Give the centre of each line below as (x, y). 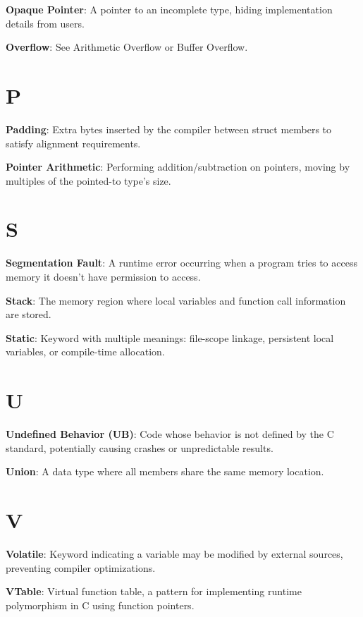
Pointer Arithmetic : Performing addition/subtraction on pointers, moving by (178, 167)
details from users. (45, 23)
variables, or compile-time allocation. (85, 352)
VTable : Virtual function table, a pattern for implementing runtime (154, 591)
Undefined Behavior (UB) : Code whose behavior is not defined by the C (170, 434)
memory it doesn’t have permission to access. (103, 276)
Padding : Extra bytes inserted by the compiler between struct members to (169, 129)
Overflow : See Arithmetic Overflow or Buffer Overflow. (127, 47)
